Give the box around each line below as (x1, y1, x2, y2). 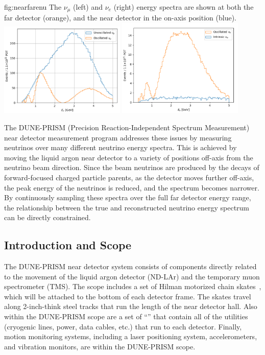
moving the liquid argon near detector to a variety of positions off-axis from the (4, 152, 253, 162)
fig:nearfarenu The (4, 2, 62, 12)
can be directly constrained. (4, 212, 91, 223)
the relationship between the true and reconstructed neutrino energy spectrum (4, 202, 250, 212)
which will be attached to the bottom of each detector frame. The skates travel (4, 291, 251, 301)
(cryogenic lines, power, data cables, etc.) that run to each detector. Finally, (4, 321, 242, 332)
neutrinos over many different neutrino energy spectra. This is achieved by (4, 142, 237, 153)
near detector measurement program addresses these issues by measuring (4, 132, 232, 143)
